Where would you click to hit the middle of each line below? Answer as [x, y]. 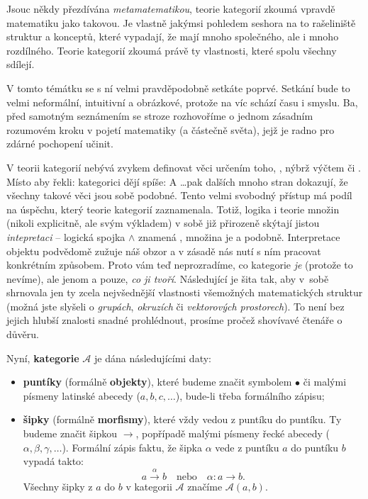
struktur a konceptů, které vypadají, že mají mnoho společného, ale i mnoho [173, 37]
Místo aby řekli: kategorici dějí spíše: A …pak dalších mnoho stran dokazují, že [177, 181]
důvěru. [23, 334]
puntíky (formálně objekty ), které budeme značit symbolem [157, 382]
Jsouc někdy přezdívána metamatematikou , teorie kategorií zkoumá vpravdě [171, 9]
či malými [325, 382]
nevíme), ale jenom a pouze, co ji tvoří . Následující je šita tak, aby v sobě [168, 278]
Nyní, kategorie [43, 358]
